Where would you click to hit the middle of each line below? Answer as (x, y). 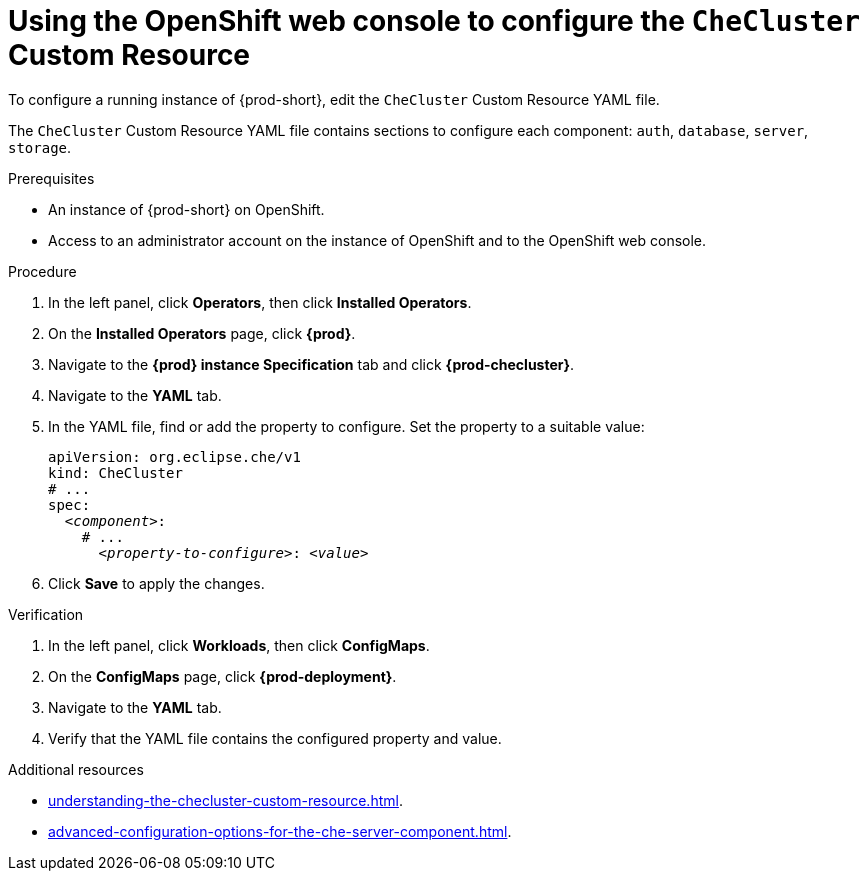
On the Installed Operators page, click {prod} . (202, 333)
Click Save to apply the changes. (156, 583)
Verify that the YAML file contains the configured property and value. (275, 738)
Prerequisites (51, 178)
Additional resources (76, 769)
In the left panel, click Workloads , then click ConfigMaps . (239, 645)
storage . (40, 147)
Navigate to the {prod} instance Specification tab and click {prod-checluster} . (311, 364)
